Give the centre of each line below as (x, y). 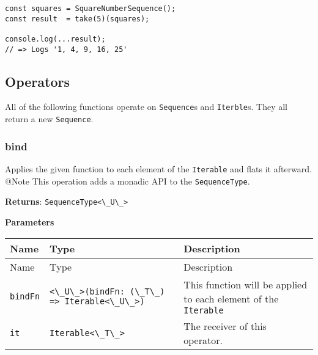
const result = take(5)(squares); (77, 19)
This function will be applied (246, 284)
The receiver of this (225, 326)
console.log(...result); (55, 39)
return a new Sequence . (49, 119)
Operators (37, 81)
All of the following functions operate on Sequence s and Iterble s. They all (146, 107)
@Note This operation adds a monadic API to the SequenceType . (128, 181)
